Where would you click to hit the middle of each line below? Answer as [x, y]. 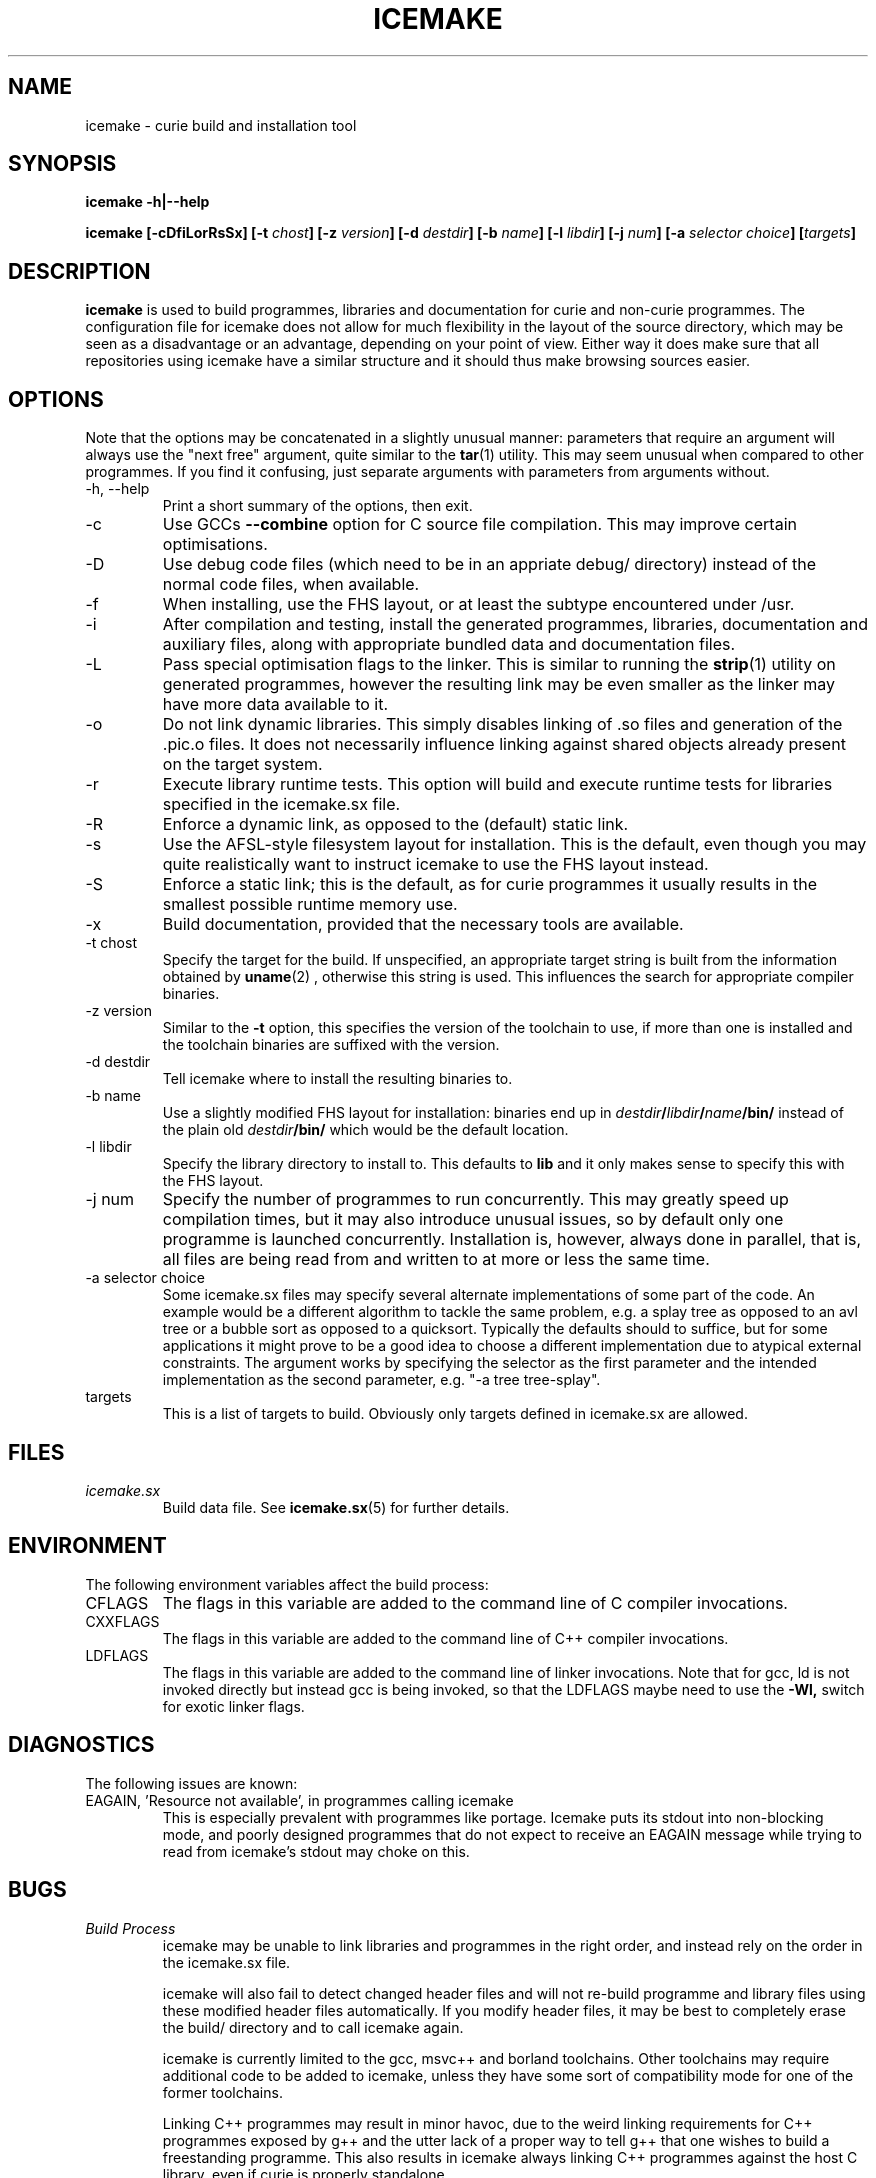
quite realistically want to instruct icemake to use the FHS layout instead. [435, 864]
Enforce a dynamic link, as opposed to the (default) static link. [395, 824]
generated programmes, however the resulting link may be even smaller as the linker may [498, 684]
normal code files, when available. [291, 584]
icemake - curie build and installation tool [221, 125]
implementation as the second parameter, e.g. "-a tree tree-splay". [381, 1380]
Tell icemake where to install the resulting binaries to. [337, 1079]
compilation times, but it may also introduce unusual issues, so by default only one [473, 1219]
